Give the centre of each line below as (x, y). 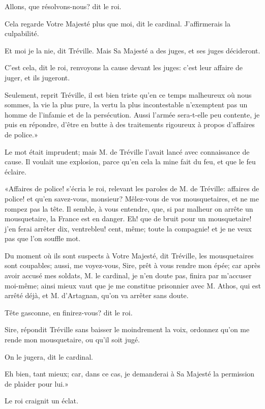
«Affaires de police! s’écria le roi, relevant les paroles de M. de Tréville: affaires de (132, 188)
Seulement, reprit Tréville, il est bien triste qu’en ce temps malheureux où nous (128, 94)
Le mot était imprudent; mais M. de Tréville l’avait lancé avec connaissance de (127, 151)
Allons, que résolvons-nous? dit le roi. (63, 6)
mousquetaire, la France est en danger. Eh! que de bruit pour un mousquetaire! (128, 218)
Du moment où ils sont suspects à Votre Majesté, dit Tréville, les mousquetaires (129, 255)
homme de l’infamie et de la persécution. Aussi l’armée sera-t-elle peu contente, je (132, 114)
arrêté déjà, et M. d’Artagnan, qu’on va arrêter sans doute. (97, 295)
